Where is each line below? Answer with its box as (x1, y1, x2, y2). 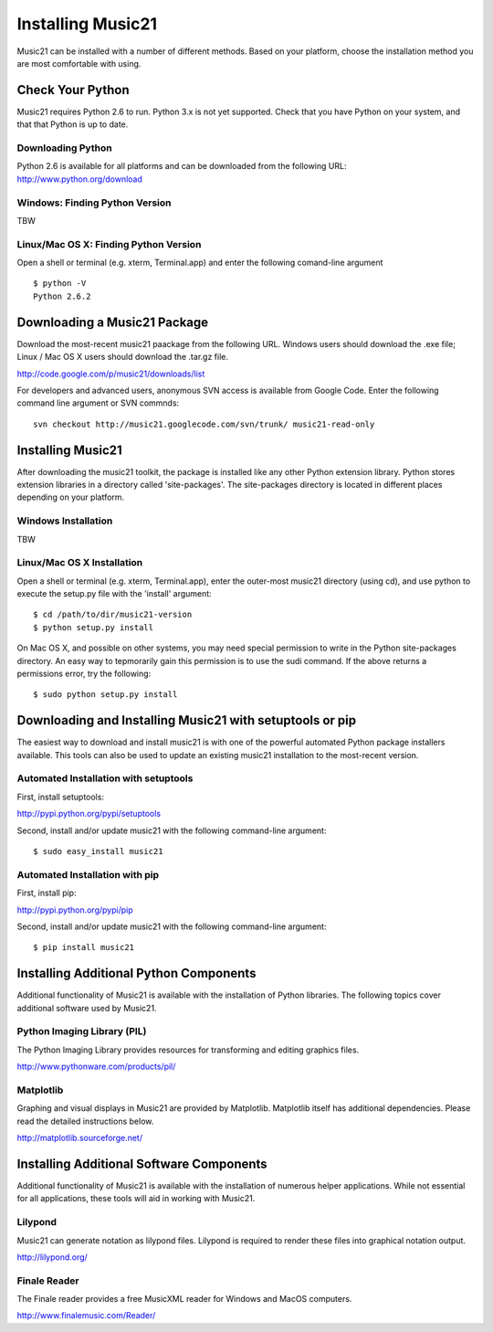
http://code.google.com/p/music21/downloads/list (16, 368, 205, 379)
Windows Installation (16, 514, 113, 527)
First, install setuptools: (16, 791, 105, 802)
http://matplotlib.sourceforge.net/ (16, 1133, 143, 1144)
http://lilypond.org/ (16, 1252, 89, 1263)
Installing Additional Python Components (16, 966, 257, 981)
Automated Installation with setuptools (16, 772, 194, 785)
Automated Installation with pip (16, 868, 160, 881)
